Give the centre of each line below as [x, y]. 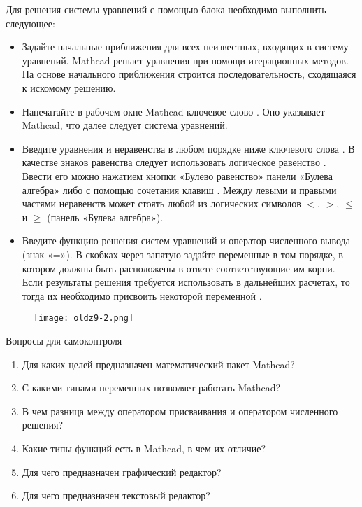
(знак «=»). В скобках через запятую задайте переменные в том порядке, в [182, 254]
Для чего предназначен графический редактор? [122, 472]
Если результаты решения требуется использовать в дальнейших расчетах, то [186, 282]
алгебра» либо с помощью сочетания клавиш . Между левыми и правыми [179, 189]
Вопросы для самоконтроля [64, 340]
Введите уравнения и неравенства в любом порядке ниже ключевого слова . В [188, 148]
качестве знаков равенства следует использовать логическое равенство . [174, 162]
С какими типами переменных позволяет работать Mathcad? [151, 388]
